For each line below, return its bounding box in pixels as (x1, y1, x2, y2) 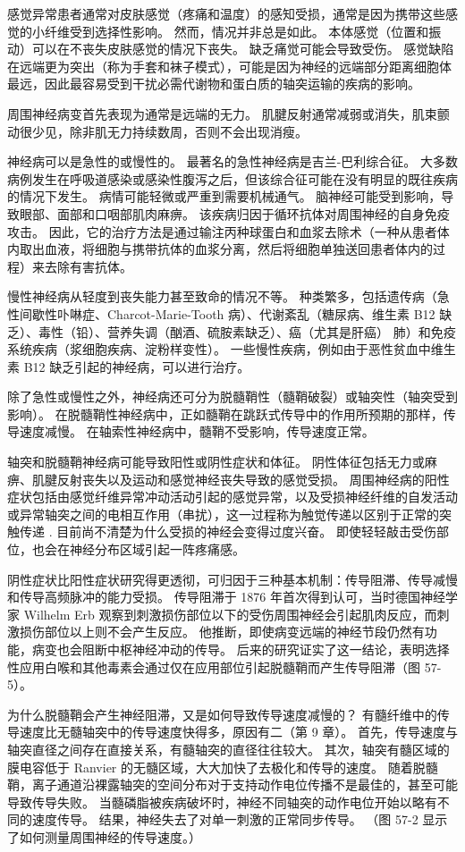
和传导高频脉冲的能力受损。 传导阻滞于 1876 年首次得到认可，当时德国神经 (7, 587, 445, 606)
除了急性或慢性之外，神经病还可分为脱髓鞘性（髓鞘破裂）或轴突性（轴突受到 (7, 387, 458, 406)
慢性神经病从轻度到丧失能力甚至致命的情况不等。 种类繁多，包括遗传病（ (7, 287, 437, 306)
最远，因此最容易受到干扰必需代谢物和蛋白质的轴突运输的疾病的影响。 (7, 74, 420, 93)
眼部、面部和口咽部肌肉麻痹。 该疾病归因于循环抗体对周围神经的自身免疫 (19, 204, 450, 223)
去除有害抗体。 (44, 257, 132, 275)
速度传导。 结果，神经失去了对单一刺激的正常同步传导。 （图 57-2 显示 (31, 810, 448, 829)
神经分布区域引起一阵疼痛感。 (69, 540, 245, 559)
